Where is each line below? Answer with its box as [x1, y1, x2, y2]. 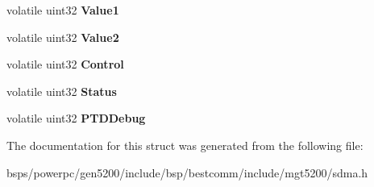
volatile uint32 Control [6, 56, 124, 73]
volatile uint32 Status [6, 82, 117, 99]
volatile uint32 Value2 [6, 28, 119, 45]
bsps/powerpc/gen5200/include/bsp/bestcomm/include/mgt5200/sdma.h [6, 164, 368, 181]
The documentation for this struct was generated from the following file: [6, 136, 364, 153]
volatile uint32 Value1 [6, 2, 119, 18]
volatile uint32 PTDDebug [6, 110, 146, 127]
